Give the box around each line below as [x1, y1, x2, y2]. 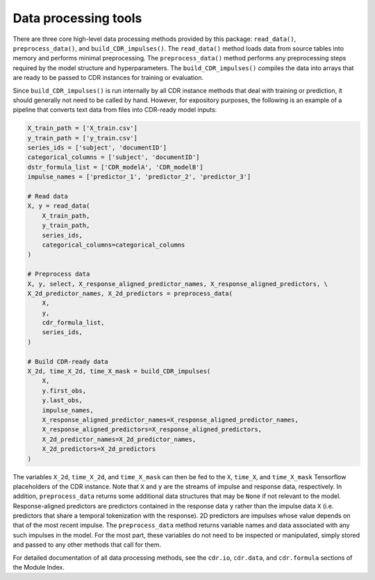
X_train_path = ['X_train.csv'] [27, 124, 138, 132]
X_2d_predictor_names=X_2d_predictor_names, [42, 435, 197, 443]
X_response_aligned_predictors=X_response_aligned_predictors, [42, 426, 262, 433]
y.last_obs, [42, 397, 83, 404]
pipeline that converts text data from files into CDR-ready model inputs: [12, 106, 217, 114]
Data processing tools [12, 10, 142, 26]
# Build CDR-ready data [27, 358, 109, 365]
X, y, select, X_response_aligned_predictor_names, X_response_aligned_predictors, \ [27, 280, 328, 288]
